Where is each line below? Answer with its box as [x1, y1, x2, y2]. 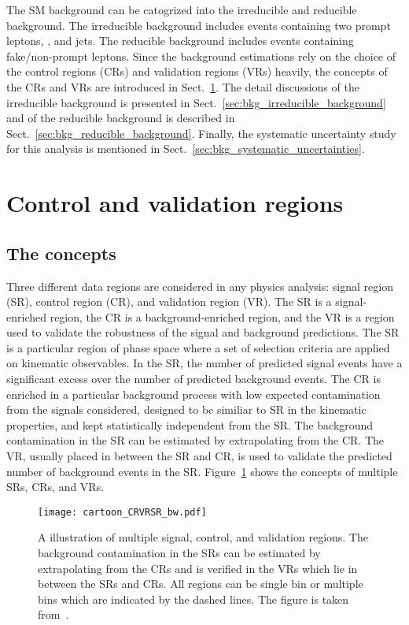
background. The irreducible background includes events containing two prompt [6, 17, 391, 33]
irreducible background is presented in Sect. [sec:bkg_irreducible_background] [6, 94, 386, 110]
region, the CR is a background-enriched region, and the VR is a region [50, 308, 395, 325]
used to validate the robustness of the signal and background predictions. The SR [6, 324, 400, 340]
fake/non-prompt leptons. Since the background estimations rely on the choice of [6, 47, 396, 64]
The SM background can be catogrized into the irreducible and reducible [6, 2, 357, 17]
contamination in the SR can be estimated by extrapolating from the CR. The [6, 432, 385, 448]
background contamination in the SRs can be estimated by [38, 545, 321, 561]
